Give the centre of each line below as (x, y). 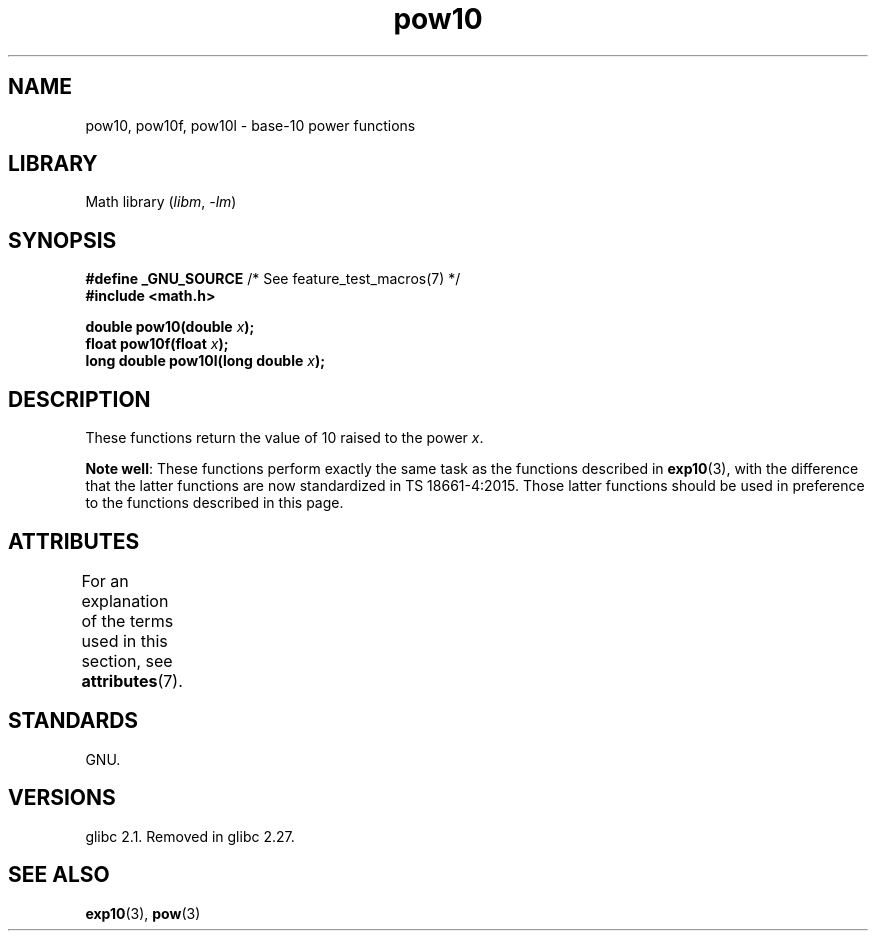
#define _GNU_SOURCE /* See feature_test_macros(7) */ (273, 279)
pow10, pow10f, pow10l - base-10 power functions (250, 125)
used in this (124, 640)
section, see (127, 660)
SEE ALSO (59, 875)
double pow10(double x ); (170, 327)
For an (105, 580)
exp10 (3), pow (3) (143, 913)
